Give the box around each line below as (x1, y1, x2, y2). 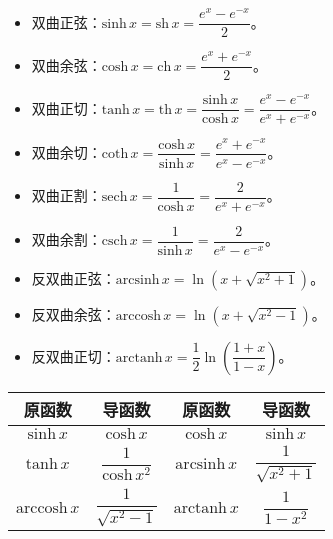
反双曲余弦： (31, 303, 116, 324)
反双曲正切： (31, 345, 116, 366)
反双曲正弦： (31, 267, 116, 288)
